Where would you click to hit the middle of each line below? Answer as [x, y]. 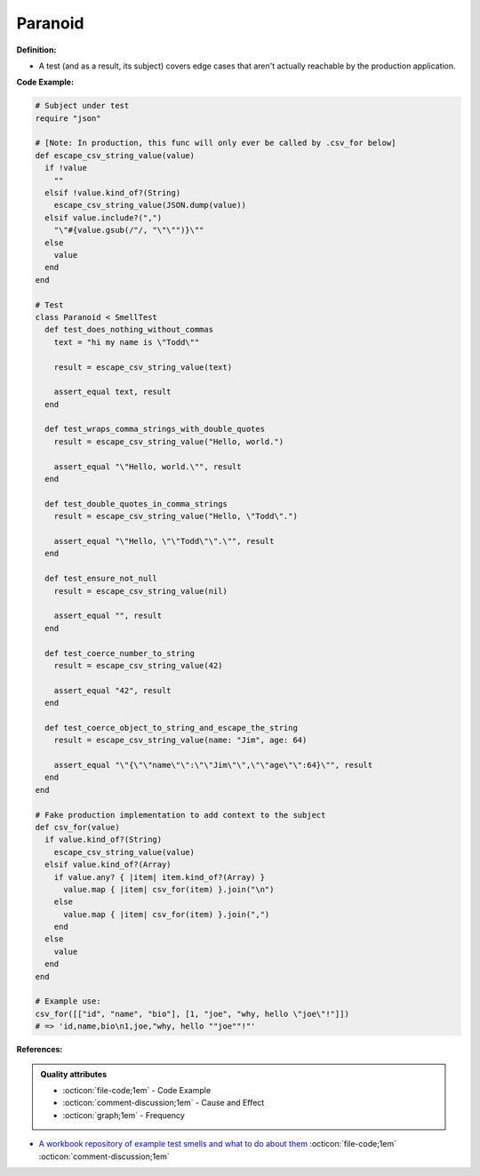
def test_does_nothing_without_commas [129, 330]
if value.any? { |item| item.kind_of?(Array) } [160, 877]
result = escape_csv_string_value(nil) [141, 591]
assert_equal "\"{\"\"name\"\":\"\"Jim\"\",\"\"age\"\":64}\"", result [213, 765]
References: [40, 1050]
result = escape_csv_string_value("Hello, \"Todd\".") [176, 516]
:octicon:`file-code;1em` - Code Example [137, 1090]
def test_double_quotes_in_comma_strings [136, 504]
